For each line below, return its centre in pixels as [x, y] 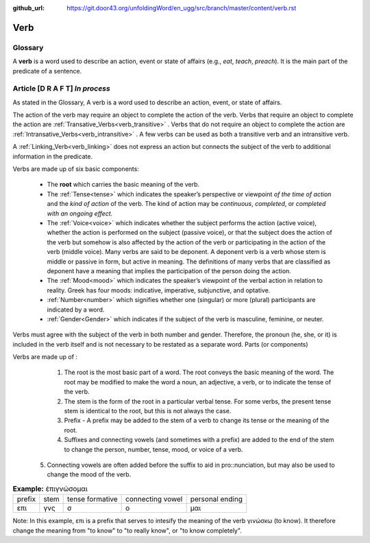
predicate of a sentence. [47, 71]
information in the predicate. [52, 156]
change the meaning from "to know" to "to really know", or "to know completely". [127, 530]
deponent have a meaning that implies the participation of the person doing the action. [169, 270]
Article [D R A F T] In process [62, 89]
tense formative [92, 499]
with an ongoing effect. [80, 213]
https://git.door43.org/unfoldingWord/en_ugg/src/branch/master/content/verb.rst [182, 8]
